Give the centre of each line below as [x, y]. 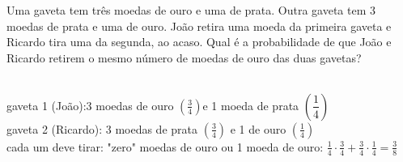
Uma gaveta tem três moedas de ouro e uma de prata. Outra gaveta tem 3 [191, 10]
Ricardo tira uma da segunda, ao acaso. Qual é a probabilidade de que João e [199, 42]
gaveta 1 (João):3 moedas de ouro [90, 105]
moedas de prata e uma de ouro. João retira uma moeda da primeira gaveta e [199, 26]
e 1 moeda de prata [251, 105]
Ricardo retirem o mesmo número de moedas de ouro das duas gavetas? [184, 57]
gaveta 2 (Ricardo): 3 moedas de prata [102, 128]
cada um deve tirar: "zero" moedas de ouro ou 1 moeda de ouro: [165, 146]
